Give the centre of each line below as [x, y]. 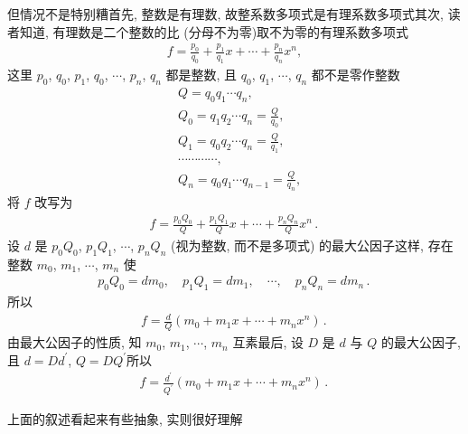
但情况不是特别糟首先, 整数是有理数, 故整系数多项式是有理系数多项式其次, [225, 14]
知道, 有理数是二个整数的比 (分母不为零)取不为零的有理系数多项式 [214, 31]
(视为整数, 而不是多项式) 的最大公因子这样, [297, 245]
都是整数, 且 [201, 75]
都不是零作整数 [356, 75]
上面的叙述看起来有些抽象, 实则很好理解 [125, 419]
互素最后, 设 [268, 342]
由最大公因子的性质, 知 [75, 342]
